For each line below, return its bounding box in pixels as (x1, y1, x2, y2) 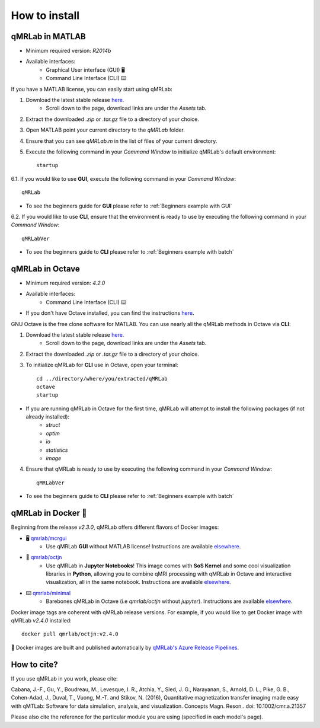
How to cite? (11, 659, 59, 669)
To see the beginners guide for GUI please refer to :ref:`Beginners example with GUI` (25, 202, 232, 209)
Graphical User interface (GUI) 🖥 (46, 66, 125, 74)
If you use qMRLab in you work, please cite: (11, 675, 118, 682)
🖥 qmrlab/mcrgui (25, 534, 67, 542)
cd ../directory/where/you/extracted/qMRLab (36, 375, 168, 382)
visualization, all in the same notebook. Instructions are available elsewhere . (46, 579, 231, 586)
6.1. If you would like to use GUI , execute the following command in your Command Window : (11, 175, 236, 182)
